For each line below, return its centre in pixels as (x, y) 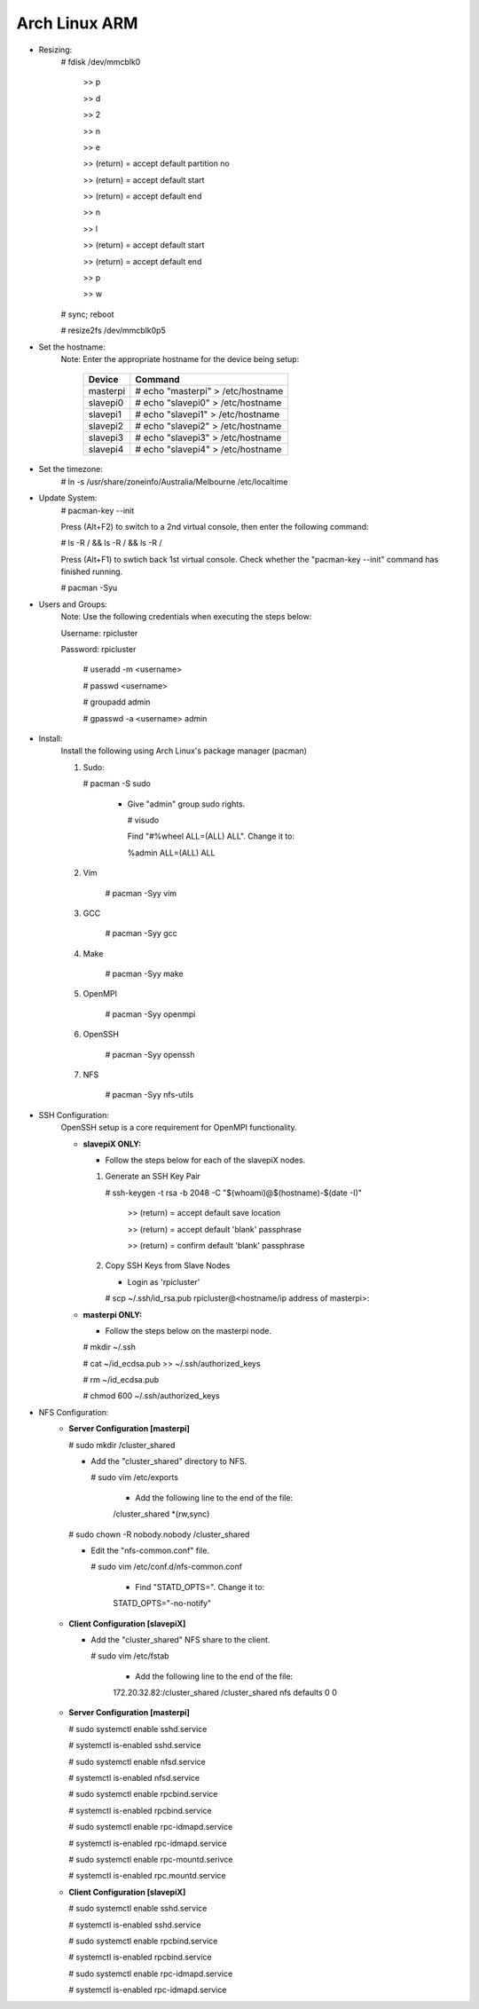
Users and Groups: (73, 604)
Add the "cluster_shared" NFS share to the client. (181, 1639)
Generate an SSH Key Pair (153, 1177)
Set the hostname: (72, 347)
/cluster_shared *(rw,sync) (161, 1514)
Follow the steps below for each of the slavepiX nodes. (205, 1160)
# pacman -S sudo (117, 784)
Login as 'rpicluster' (164, 1281)
